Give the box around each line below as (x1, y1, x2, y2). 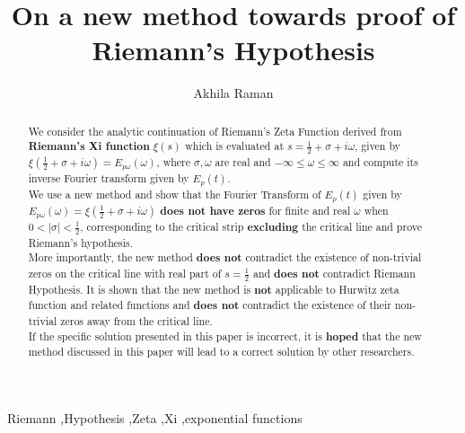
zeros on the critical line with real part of (28, 265, 222, 280)
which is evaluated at (185, 138, 285, 154)
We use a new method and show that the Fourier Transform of (28, 186, 321, 201)
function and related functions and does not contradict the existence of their (28, 297, 391, 314)
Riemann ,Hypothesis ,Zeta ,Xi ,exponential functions (7, 408, 303, 427)
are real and (215, 155, 271, 170)
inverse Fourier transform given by (28, 171, 189, 186)
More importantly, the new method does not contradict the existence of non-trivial (28, 250, 422, 266)
